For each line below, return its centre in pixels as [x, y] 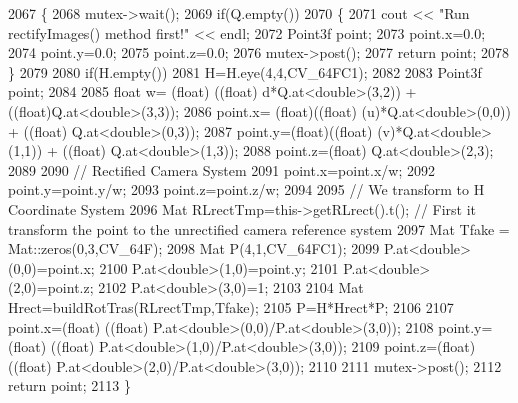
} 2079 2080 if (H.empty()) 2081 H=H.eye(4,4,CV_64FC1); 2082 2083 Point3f [245, 71]
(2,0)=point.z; [51, 287]
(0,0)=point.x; [51, 267]
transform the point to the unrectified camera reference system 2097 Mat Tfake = [259, 228]
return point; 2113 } [70, 385]
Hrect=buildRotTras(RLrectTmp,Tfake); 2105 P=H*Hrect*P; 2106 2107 [231, 306]
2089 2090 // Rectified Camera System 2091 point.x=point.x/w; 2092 [221, 169]
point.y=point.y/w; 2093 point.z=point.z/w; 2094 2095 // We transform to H [246, 189]
